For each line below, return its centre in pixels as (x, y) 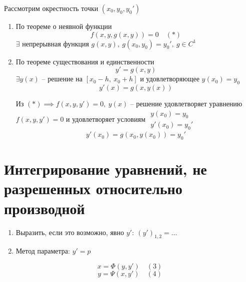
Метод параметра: (43, 251)
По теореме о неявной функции (64, 26)
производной (44, 208)
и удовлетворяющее (170, 79)
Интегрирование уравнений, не (105, 169)
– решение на (62, 79)
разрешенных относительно (93, 188)
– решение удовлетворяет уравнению (186, 103)
